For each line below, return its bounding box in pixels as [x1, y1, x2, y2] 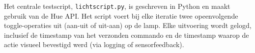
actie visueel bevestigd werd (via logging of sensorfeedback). [4, 39, 184, 50]
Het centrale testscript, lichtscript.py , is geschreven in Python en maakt [4, 1, 230, 11]
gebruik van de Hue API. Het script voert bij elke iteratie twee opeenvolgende [4, 10, 238, 21]
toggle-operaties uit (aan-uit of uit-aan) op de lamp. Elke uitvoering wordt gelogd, [4, 20, 252, 30]
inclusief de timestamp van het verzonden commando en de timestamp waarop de [4, 29, 249, 40]
